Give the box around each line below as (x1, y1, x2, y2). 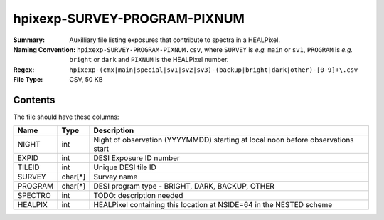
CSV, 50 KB (69, 75, 103, 84)
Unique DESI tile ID (93, 162, 156, 172)
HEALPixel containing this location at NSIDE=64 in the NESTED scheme (93, 200, 333, 210)
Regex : (13, 65, 35, 74)
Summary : (13, 36, 46, 44)
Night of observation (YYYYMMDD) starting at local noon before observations (93, 135, 355, 145)
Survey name (93, 172, 138, 182)
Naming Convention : (13, 45, 76, 53)
